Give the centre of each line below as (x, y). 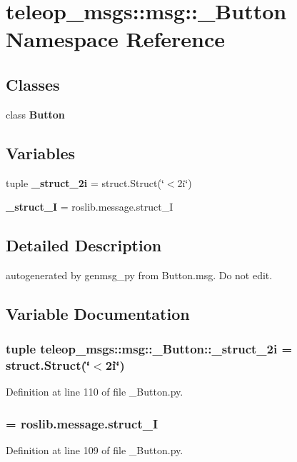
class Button (35, 114)
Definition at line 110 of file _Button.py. (95, 392)
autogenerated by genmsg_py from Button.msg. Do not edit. (139, 275)
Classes (33, 84)
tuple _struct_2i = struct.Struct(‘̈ (85, 182)
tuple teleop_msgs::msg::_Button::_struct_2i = (149, 349)
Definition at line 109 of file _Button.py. (95, 450)
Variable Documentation (98, 313)
